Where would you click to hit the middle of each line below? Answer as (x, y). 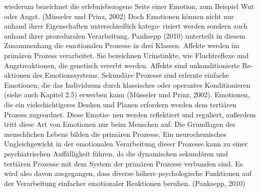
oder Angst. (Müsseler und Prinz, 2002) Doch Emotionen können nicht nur (119, 16)
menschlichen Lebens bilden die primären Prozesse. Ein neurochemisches (115, 134)
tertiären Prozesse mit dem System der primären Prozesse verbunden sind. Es (123, 163)
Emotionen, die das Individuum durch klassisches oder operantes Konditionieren (127, 84)
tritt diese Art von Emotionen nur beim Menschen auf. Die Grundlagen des (120, 124)
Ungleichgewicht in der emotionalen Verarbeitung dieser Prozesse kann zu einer (126, 144)
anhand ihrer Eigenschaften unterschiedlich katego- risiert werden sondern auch (126, 26)
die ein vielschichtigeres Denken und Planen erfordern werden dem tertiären (120, 104)
